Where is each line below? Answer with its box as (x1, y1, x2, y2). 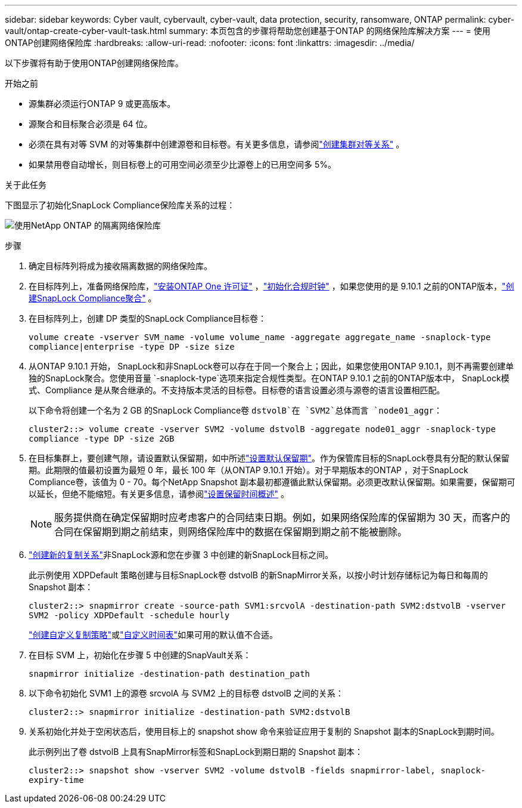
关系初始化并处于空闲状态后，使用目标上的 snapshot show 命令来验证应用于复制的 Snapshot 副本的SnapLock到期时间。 (29, 726, 499, 736)
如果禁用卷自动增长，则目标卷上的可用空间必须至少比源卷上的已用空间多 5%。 (29, 159, 336, 169)
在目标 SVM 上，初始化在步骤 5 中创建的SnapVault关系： (29, 650, 251, 660)
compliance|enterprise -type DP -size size (29, 342, 235, 351)
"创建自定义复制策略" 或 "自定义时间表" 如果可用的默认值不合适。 (29, 630, 278, 640)
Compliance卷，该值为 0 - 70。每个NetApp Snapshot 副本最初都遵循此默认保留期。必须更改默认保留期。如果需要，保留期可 (29, 477, 515, 487)
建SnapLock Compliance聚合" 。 (29, 293, 157, 303)
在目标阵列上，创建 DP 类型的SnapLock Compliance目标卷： (29, 313, 267, 323)
